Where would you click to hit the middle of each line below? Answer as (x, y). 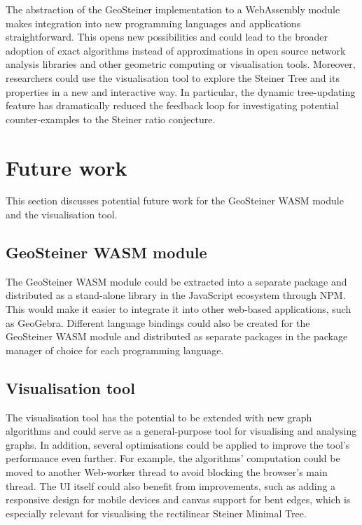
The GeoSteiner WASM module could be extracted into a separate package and (176, 281)
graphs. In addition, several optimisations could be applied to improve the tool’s (178, 444)
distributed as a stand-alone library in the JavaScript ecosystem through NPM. (176, 295)
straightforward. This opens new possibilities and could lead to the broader (167, 37)
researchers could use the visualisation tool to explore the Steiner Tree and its (173, 77)
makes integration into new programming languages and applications (153, 23)
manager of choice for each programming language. (115, 350)
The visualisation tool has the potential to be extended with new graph (159, 417)
